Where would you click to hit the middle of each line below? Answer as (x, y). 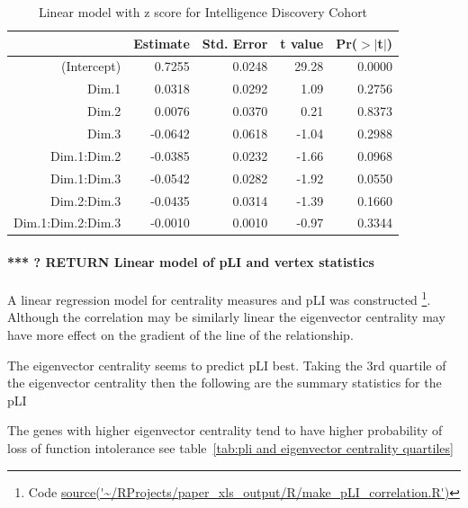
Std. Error (235, 43)
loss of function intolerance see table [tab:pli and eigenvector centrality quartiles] (230, 448)
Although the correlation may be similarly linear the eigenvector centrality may (226, 317)
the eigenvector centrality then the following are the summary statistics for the (225, 383)
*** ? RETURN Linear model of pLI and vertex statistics (191, 262)
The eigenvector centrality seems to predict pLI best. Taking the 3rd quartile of (227, 365)
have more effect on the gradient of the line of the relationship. (180, 335)
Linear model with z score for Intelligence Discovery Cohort (203, 12)
